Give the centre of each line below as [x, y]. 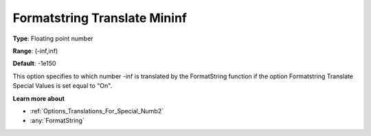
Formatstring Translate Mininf [100, 18]
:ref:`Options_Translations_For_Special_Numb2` [97, 111]
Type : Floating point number [53, 38]
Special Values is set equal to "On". [63, 86]
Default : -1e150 [34, 64]
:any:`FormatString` [57, 121]
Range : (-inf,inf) [35, 51]
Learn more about [39, 98]
